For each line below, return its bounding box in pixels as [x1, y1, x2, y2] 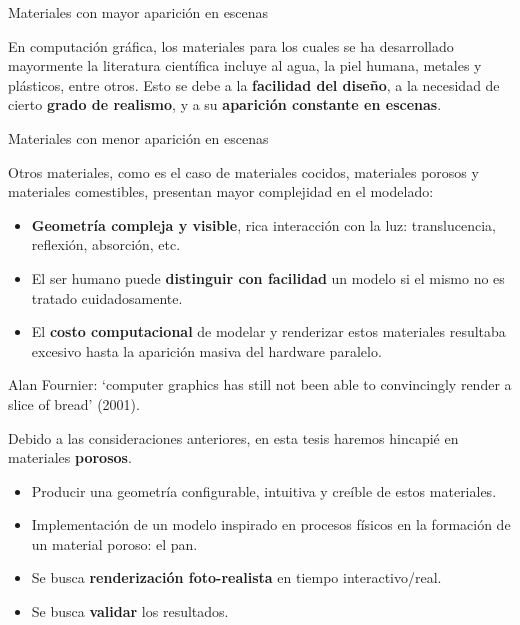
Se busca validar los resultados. [31, 601, 229, 622]
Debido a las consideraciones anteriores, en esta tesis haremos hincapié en [8, 427, 459, 448]
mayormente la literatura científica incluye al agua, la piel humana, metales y [8, 55, 482, 76]
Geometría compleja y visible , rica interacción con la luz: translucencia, [31, 214, 496, 235]
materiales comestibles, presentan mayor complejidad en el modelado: [8, 181, 434, 202]
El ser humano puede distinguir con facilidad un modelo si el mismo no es [31, 267, 505, 288]
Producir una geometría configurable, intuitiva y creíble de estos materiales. [31, 480, 497, 501]
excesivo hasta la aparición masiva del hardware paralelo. [31, 340, 382, 361]
